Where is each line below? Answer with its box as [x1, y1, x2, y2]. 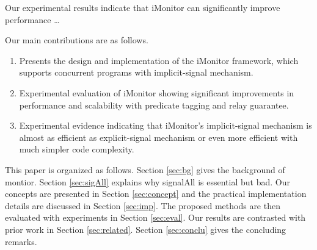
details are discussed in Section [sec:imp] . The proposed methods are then [5, 199, 280, 212]
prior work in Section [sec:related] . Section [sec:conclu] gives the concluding [5, 223, 286, 235]
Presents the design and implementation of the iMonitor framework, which [19, 54, 299, 66]
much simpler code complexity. [19, 143, 134, 155]
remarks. [5, 235, 37, 248]
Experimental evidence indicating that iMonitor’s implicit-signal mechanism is [19, 119, 312, 132]
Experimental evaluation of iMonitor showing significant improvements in [19, 86, 294, 99]
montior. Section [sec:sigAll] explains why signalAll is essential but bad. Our [5, 175, 290, 188]
